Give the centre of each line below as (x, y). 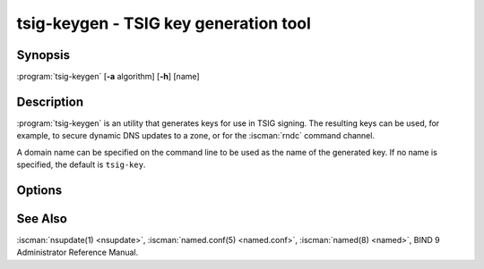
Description (50, 101)
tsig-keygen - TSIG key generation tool (164, 23)
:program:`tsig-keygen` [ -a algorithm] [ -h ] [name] (108, 77)
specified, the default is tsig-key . (81, 164)
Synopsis (43, 55)
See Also (42, 219)
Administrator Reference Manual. (78, 252)
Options (39, 190)
